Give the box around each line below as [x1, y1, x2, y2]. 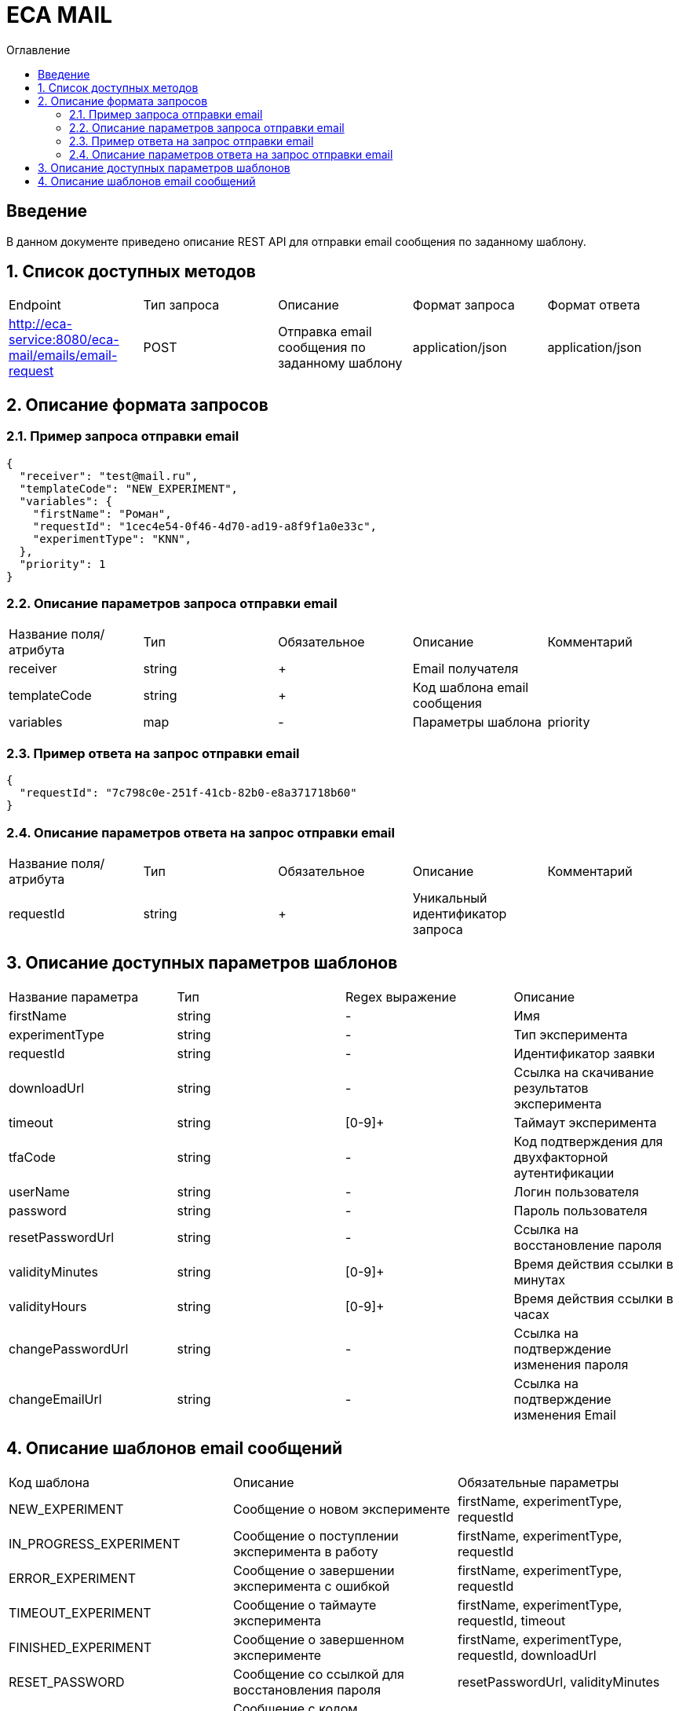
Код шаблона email [412, 680, 529, 696]
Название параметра [9, 988, 139, 1005]
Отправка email [278, 324, 372, 340]
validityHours [9, 1298, 87, 1314]
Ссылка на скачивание [513, 1064, 655, 1080]
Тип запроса [143, 297, 220, 313]
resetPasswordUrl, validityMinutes [457, 1673, 660, 1690]
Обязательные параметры [457, 1474, 619, 1490]
